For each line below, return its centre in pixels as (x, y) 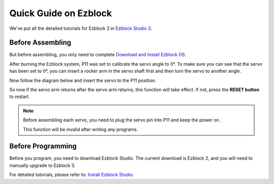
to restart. (20, 97)
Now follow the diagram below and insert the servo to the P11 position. (83, 80)
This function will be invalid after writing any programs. (80, 129)
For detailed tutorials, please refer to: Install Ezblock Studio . (72, 175)
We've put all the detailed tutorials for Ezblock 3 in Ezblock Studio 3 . (81, 28)
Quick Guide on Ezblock (61, 13)
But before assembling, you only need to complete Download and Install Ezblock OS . (98, 55)
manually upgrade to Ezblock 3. (42, 165)
